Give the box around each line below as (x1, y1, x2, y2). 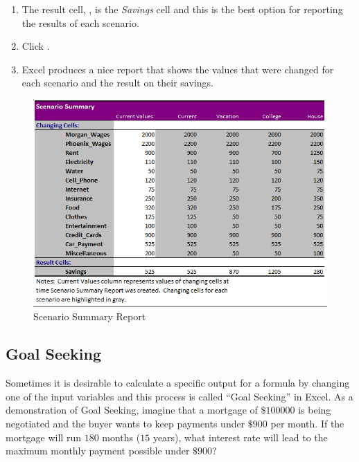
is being (298, 403, 331, 417)
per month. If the (270, 416, 344, 430)
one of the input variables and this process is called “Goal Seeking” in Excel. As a (6, 389, 353, 403)
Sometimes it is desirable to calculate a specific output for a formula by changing (6, 376, 350, 390)
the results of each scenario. (21, 15, 139, 30)
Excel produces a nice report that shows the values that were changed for (21, 62, 334, 76)
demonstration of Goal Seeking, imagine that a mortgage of (6, 403, 258, 417)
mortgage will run (6, 429, 81, 444)
